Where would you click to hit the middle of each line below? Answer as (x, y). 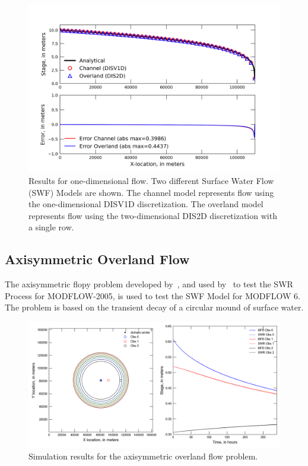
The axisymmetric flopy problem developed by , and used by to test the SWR (149, 284)
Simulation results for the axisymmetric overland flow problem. (143, 456)
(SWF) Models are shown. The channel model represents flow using (151, 192)
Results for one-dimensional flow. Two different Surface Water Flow (151, 180)
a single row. (51, 227)
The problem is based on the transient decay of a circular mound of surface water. (154, 307)
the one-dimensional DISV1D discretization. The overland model (146, 204)
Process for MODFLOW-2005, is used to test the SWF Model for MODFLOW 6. (153, 295)
